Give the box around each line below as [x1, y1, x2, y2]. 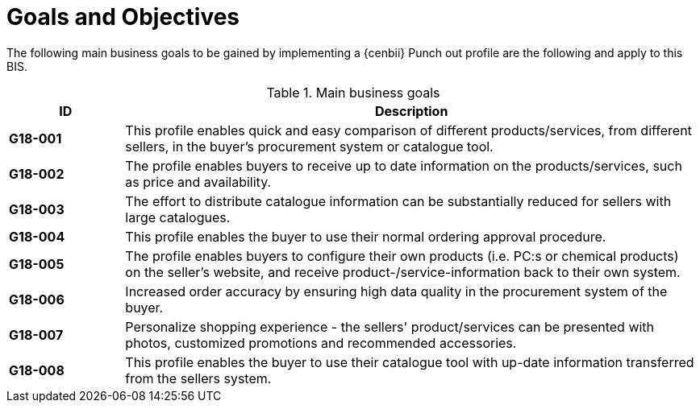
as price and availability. [125, 173, 272, 190]
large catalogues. [125, 209, 231, 225]
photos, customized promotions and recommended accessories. [125, 334, 517, 351]
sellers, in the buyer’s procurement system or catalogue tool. [125, 138, 494, 155]
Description [374, 102, 448, 119]
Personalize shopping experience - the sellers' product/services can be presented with [125, 318, 655, 335]
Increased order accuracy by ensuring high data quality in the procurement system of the [125, 283, 668, 300]
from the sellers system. [125, 370, 272, 386]
